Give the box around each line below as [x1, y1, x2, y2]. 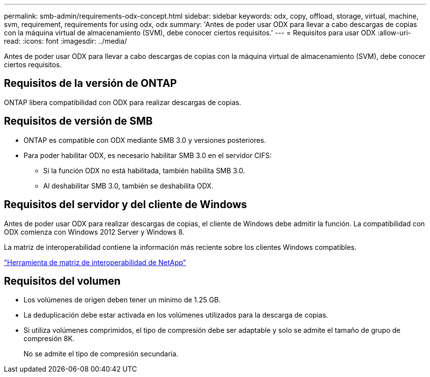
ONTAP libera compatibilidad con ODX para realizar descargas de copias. [4, 98, 242, 107]
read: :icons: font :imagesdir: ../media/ [4, 37, 127, 45]
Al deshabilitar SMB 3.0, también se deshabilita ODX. [43, 181, 214, 190]
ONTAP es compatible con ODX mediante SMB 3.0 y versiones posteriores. [24, 135, 266, 144]
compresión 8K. [24, 334, 75, 343]
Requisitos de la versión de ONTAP [4, 77, 177, 90]
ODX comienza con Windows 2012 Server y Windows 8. [4, 227, 185, 236]
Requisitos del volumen [4, 274, 121, 287]
